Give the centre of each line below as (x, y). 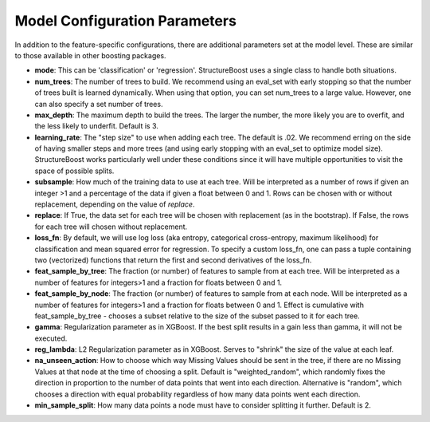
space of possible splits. (74, 171)
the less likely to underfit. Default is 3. (97, 126)
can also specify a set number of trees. (99, 104)
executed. (51, 338)
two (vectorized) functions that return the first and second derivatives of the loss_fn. (173, 260)
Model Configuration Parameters (125, 21)
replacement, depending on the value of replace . (115, 204)
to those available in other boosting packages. (90, 55)
